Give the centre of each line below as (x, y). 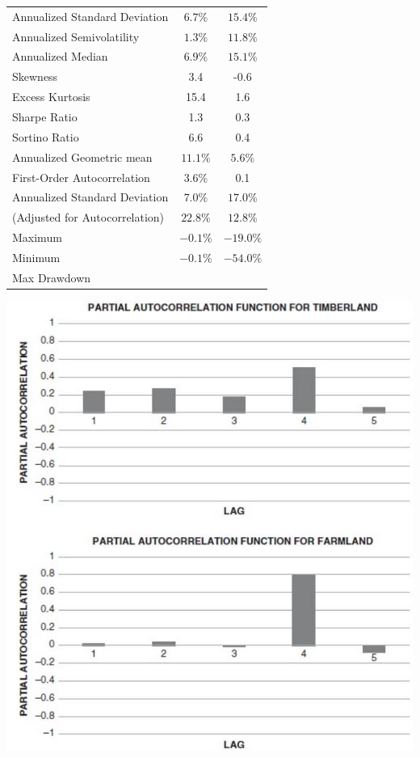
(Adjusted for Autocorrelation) (88, 217)
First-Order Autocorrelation (81, 177)
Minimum (36, 257)
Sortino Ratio (46, 136)
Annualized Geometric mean (82, 156)
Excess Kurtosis (51, 97)
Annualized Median (60, 56)
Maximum (37, 237)
